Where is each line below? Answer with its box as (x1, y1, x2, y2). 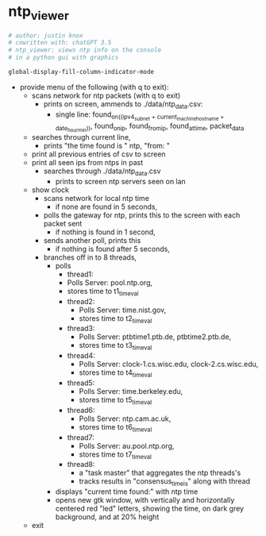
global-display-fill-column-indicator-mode (8, 68, 155, 76)
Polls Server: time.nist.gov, (79, 305, 167, 314)
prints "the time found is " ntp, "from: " (43, 141, 171, 150)
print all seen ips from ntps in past (31, 157, 144, 167)
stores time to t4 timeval (79, 368, 152, 379)
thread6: (67, 405, 95, 415)
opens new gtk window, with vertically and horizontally (55, 496, 235, 505)
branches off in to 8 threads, (43, 253, 137, 262)
